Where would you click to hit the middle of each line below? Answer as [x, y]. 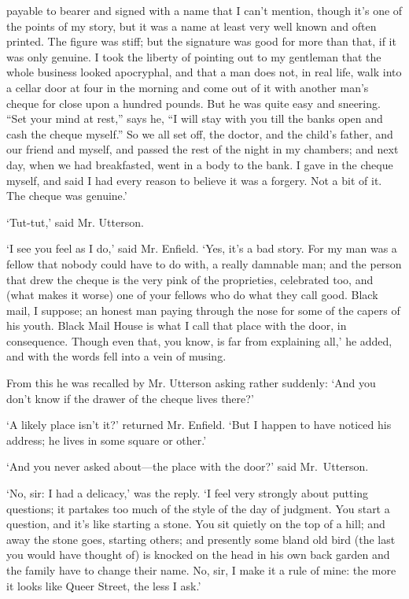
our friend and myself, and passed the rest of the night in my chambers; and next [203, 149]
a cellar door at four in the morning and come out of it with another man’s [188, 87]
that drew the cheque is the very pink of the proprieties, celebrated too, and [190, 279]
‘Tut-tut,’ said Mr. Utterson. [75, 222]
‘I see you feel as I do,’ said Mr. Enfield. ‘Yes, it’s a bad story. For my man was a [202, 248]
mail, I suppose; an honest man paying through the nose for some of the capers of [203, 310]
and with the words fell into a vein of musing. [116, 356]
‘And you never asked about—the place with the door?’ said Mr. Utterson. [188, 466]
